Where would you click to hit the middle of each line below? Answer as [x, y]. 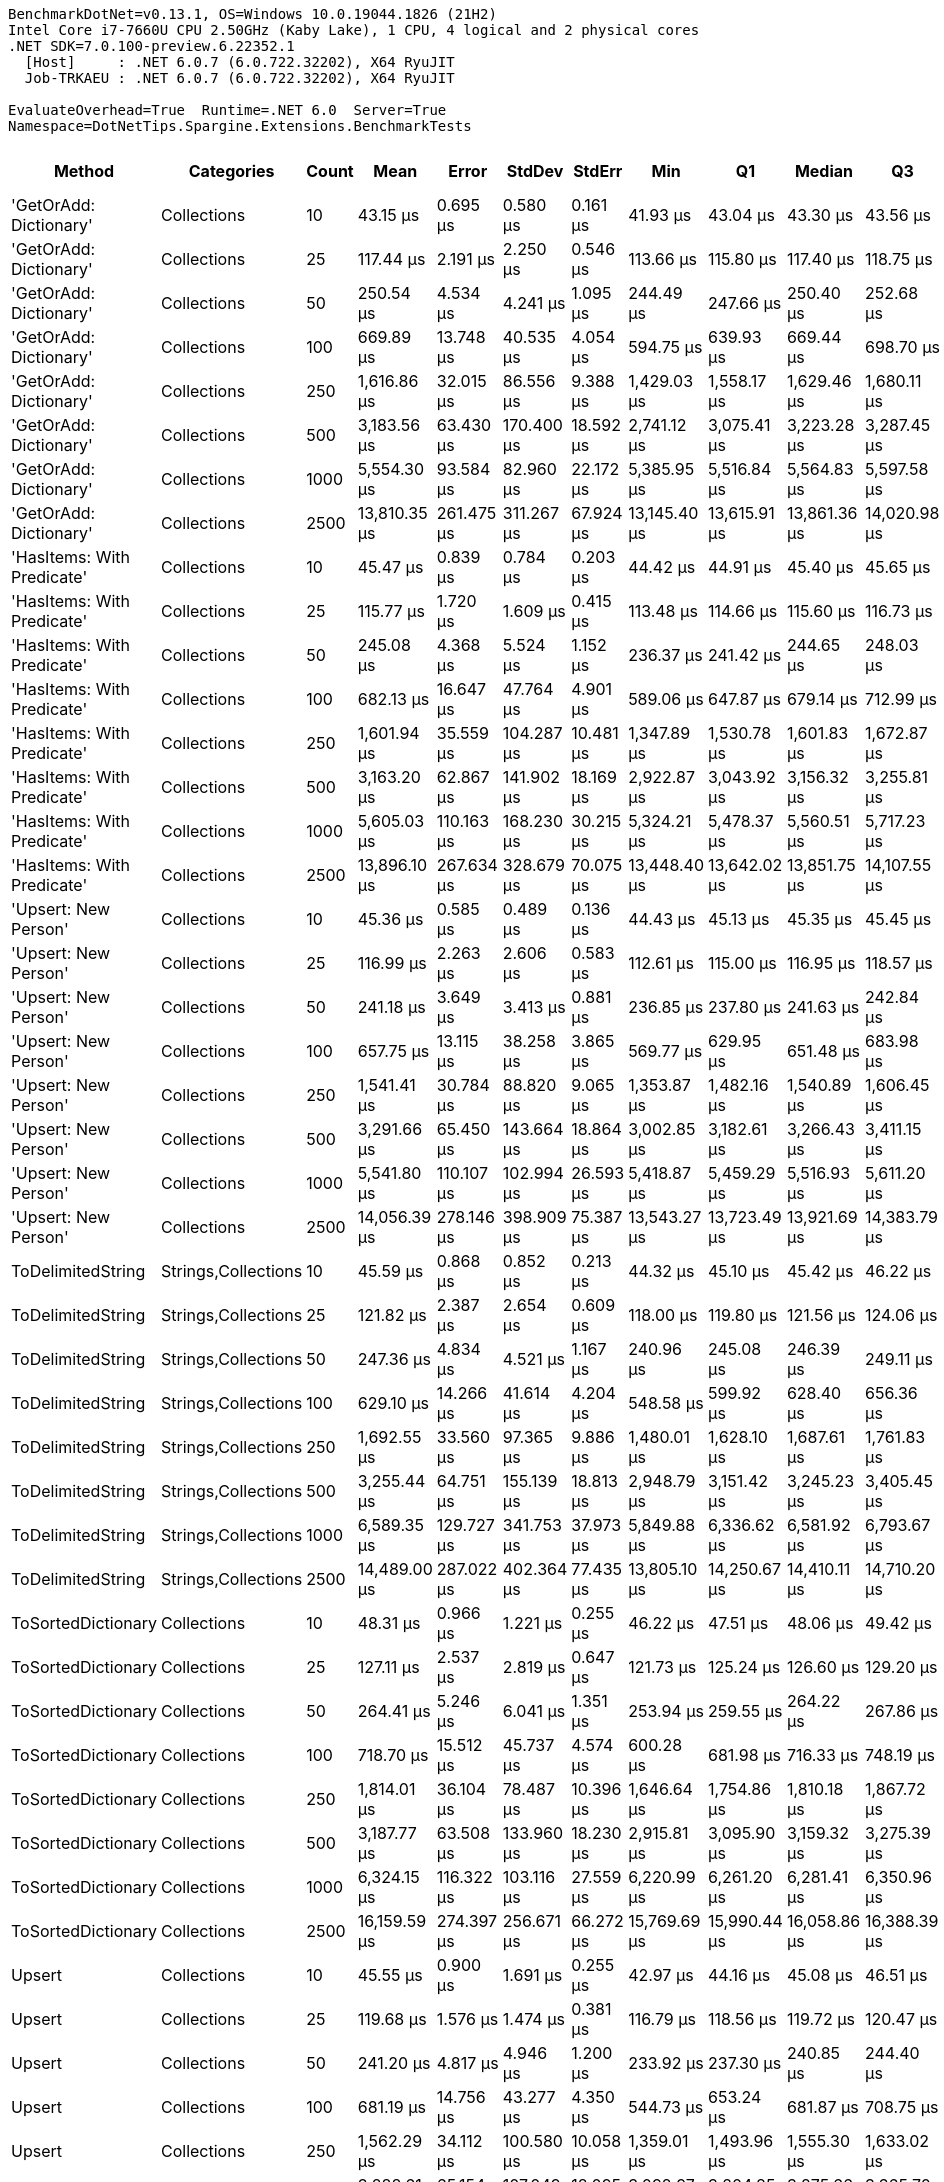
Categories [231, 171]
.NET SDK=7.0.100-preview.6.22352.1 [151, 46]
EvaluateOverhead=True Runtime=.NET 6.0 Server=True [227, 110]
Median [823, 171]
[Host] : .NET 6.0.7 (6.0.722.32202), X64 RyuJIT [239, 62]
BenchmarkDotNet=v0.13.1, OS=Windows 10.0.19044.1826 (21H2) [252, 14]
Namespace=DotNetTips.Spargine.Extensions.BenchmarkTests [240, 126]
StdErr [598, 171]
